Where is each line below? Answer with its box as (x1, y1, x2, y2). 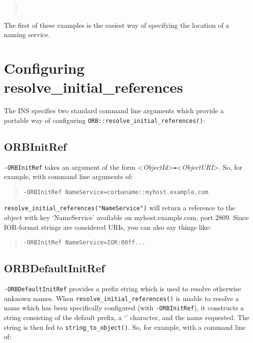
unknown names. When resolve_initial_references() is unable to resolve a (4, 293, 239, 303)
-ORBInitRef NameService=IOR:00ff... (23, 239, 146, 246)
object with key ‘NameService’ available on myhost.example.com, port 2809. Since (4, 212, 249, 222)
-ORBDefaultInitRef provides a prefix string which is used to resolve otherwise (4, 283, 241, 294)
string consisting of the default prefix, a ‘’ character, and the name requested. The (4, 312, 250, 323)
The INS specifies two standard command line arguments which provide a (4, 105, 224, 116)
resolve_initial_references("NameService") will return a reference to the (4, 202, 235, 213)
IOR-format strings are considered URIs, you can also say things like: (4, 222, 211, 232)
